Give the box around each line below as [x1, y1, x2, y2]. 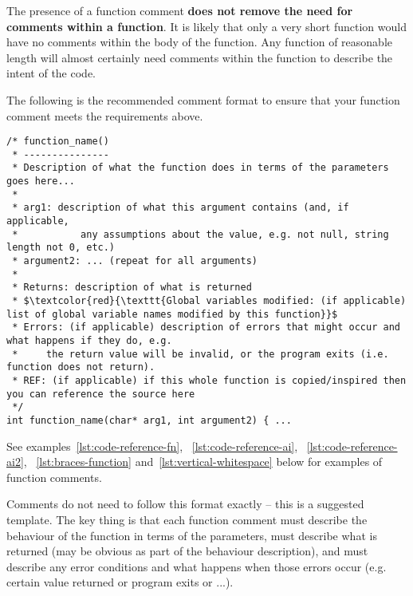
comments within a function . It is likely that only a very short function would [6, 18, 407, 34]
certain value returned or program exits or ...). [6, 574, 234, 590]
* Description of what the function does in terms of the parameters [12, 162, 389, 174]
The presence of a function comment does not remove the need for [6, 2, 353, 18]
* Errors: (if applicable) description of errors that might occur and [12, 322, 400, 334]
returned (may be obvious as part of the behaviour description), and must [6, 543, 368, 559]
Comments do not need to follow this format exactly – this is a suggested [6, 495, 364, 512]
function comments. [6, 468, 102, 485]
